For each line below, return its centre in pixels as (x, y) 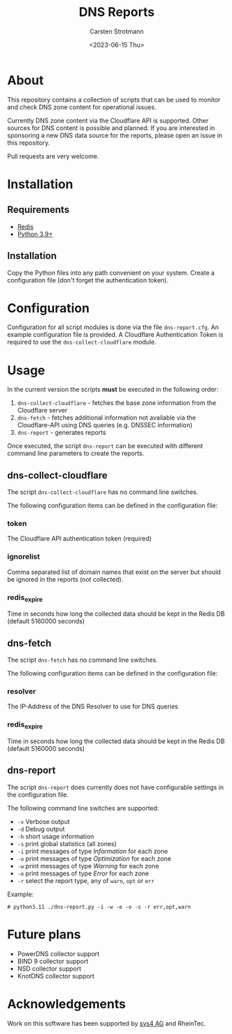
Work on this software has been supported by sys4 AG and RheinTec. (107, 1023)
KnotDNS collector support (56, 976)
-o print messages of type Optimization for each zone (94, 858)
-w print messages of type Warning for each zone (88, 866)
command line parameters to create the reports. (76, 454)
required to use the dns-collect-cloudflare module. (82, 342)
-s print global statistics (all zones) (67, 843)
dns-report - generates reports (61, 433)
